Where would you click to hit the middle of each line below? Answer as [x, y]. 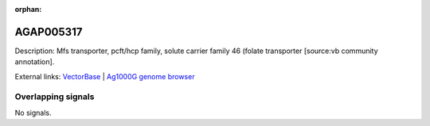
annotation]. [35, 62]
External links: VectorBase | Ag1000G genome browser [105, 76]
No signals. [33, 113]
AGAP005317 [49, 32]
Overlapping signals [55, 97]
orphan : [28, 9]
